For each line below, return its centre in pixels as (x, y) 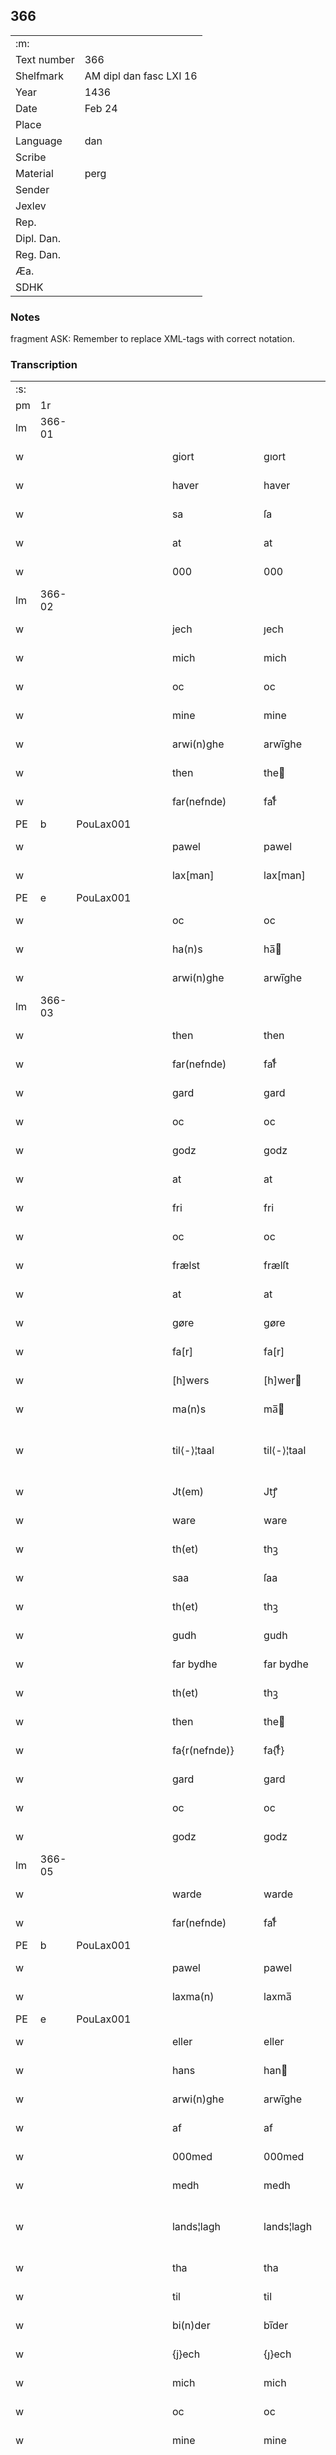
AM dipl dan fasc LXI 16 (141, 76)
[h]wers (190, 1381)
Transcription (44, 365)
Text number (45, 59)
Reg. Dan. (38, 254)
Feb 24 (101, 108)
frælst (186, 1266)
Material (34, 173)
